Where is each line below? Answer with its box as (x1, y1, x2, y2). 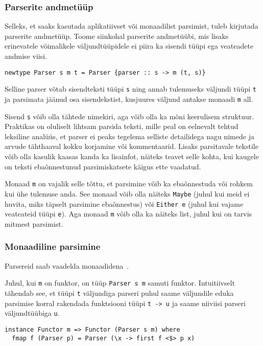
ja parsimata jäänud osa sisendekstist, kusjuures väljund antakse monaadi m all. (5, 93, 253, 104)
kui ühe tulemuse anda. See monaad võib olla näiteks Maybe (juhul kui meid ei (5, 188, 250, 199)
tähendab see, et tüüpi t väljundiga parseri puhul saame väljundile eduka (5, 287, 234, 298)
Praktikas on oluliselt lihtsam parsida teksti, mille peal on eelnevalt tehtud (5, 121, 238, 132)
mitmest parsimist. (5, 218, 63, 229)
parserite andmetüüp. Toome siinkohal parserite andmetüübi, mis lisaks (5, 30, 229, 41)
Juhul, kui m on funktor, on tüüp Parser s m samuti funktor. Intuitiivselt (5, 277, 235, 288)
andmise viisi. (5, 51, 47, 61)
